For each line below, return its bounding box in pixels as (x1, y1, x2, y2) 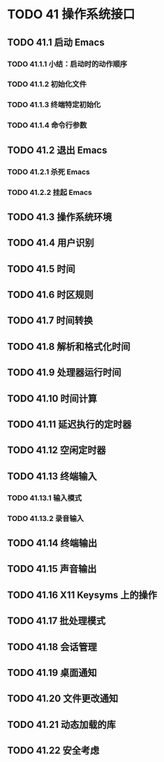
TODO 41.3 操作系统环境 (7, 211, 112, 223)
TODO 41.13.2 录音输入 (7, 513, 84, 523)
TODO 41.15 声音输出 (7, 563, 97, 575)
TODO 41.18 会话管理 (7, 640, 98, 653)
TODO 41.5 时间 (7, 263, 75, 274)
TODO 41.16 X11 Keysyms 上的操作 (7, 589, 158, 601)
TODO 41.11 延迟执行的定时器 (7, 418, 132, 430)
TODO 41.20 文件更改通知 (7, 693, 119, 705)
